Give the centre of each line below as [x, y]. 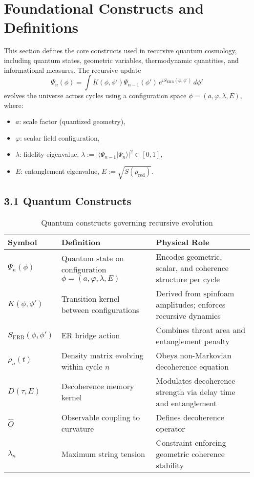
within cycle [82, 366]
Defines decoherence [190, 417]
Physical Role [183, 242]
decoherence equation [192, 366]
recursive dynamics [188, 315]
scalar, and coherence [192, 268]
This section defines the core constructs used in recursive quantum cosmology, [120, 51]
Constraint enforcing [191, 442]
